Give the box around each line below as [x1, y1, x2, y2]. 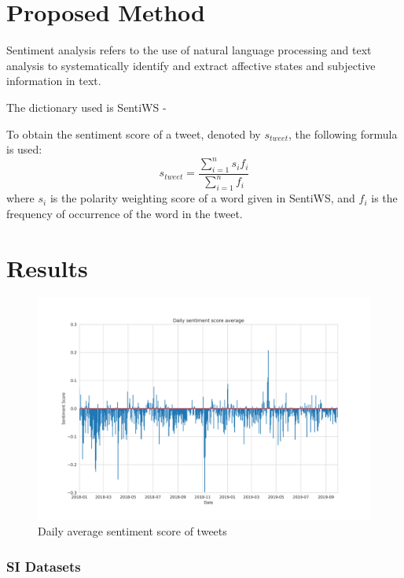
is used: [6, 141, 42, 157]
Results [6, 251, 88, 283]
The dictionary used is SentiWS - [6, 98, 167, 115]
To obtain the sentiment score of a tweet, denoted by [6, 125, 261, 142]
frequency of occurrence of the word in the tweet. [6, 205, 243, 221]
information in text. [6, 72, 101, 89]
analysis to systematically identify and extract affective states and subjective [6, 57, 376, 73]
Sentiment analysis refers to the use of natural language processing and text [6, 42, 372, 58]
